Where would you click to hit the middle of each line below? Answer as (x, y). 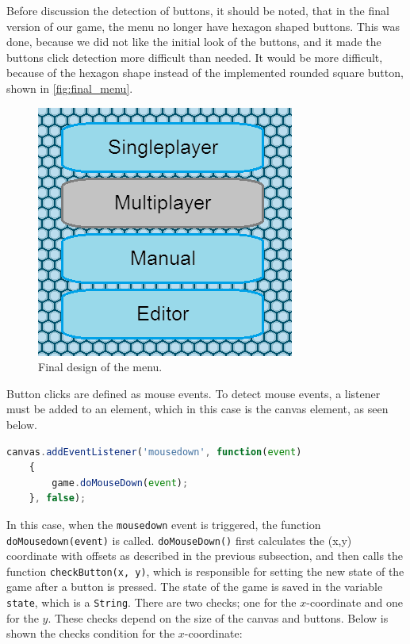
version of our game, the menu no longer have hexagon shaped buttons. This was (203, 26)
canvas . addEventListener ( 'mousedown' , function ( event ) (154, 452)
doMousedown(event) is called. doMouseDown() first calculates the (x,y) (179, 540)
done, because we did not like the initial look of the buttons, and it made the (194, 42)
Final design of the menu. (100, 367)
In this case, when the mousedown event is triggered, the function (164, 524)
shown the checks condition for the (91, 633)
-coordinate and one (355, 602)
